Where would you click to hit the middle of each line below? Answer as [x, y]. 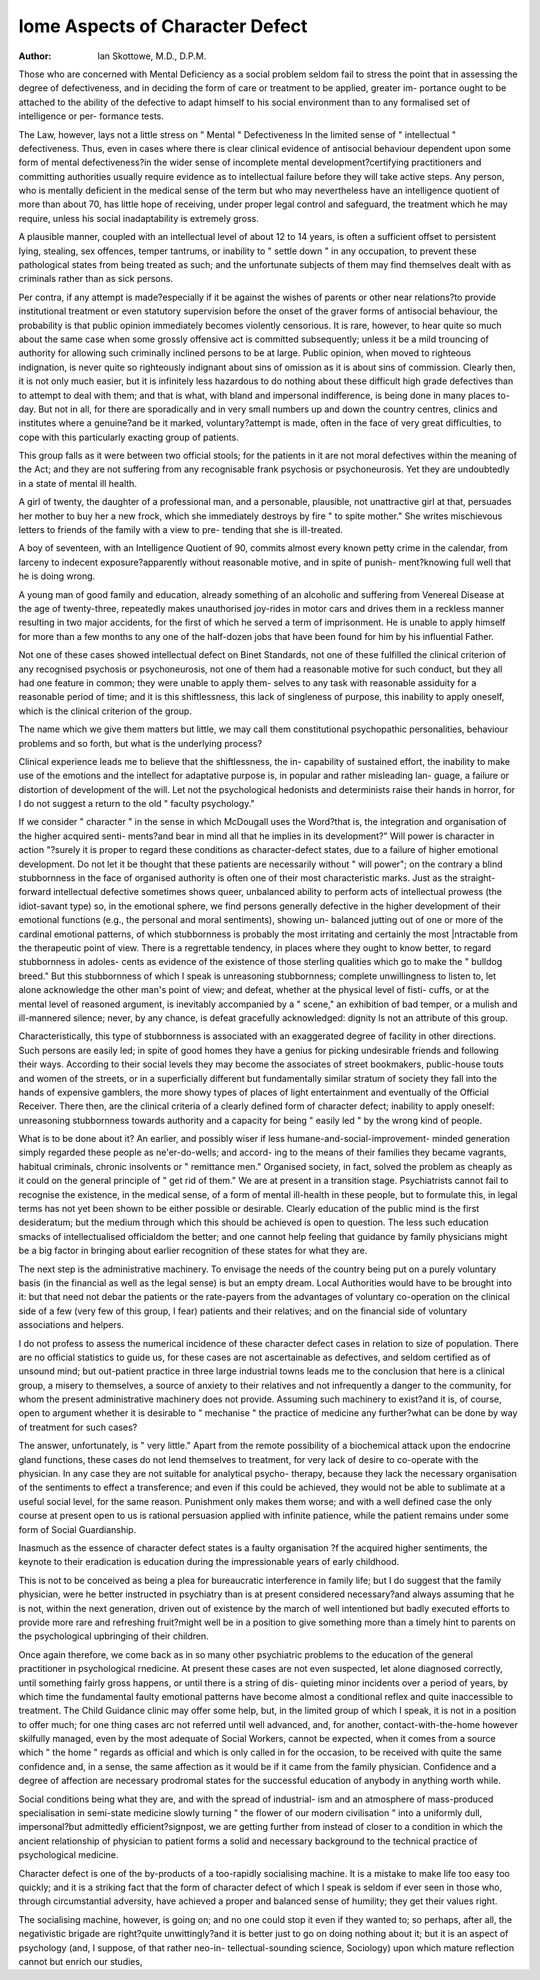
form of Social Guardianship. [77, 1529]
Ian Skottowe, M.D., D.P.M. [152, 56]
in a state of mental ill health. [77, 483]
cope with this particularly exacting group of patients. [128, 437]
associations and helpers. [71, 1325]
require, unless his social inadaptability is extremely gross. [139, 218]
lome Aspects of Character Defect [163, 26]
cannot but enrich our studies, [80, 1961]
